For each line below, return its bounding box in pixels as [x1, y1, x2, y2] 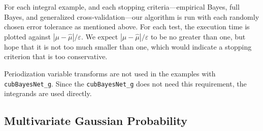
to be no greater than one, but [150, 31, 246, 41]
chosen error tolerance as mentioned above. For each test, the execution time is [4, 21, 250, 32]
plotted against [4, 31, 51, 41]
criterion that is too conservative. [4, 51, 108, 62]
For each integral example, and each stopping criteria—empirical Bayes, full [4, 2, 240, 12]
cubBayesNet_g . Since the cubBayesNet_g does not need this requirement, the [4, 78, 247, 89]
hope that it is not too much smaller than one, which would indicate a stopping [4, 41, 252, 52]
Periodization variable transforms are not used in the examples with [4, 68, 216, 78]
